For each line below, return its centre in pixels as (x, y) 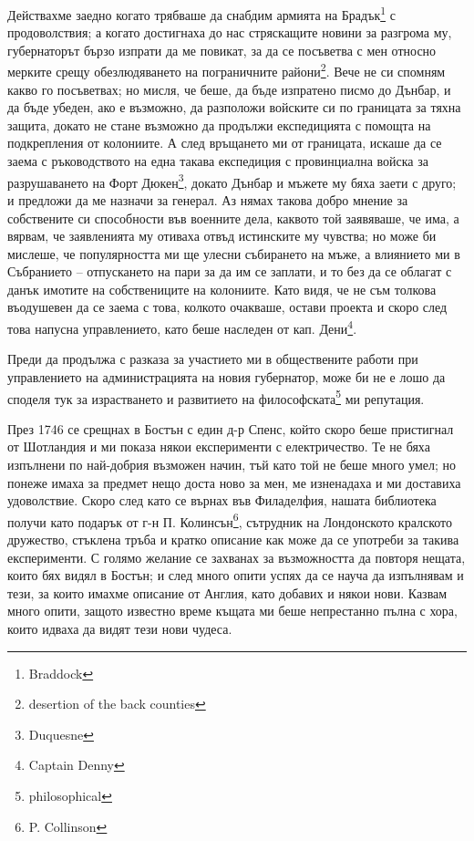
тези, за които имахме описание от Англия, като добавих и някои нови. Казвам (227, 592)
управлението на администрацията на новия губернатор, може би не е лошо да (227, 376)
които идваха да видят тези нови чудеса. (120, 628)
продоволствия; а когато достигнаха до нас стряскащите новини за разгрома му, (230, 32)
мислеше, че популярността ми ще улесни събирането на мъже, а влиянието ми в (234, 253)
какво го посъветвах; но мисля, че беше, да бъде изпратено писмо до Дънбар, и (229, 89)
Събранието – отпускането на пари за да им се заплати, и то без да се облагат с (230, 271)
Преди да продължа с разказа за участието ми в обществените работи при (213, 359)
